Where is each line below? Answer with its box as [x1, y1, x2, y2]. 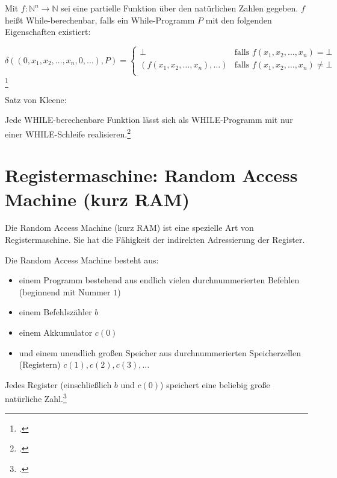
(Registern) [19, 358, 61, 371]
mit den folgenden [205, 13, 272, 26]
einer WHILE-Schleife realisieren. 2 [5, 125, 131, 140]
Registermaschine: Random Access [5, 163, 298, 187]
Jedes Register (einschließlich [5, 378, 112, 391]
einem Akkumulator [19, 326, 93, 339]
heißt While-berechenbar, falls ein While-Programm [5, 13, 195, 26]
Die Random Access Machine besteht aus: [5, 253, 159, 266]
